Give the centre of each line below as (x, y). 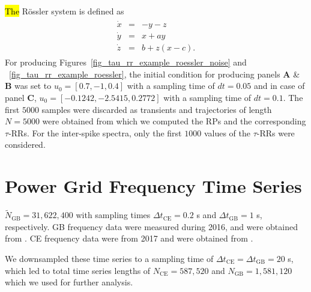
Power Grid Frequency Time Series (153, 186)
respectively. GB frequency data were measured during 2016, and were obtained (151, 226)
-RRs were (276, 132)
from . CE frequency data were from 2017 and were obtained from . (129, 238)
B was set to (28, 86)
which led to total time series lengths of (78, 270)
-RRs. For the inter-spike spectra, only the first (95, 132)
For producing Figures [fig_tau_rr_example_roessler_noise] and (126, 62)
